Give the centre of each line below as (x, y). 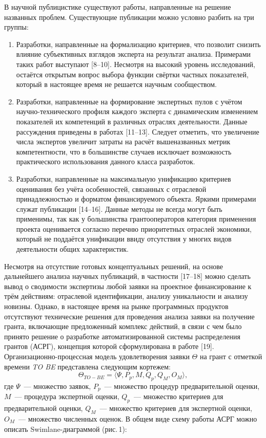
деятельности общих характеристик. (72, 249)
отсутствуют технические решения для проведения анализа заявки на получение (129, 316)
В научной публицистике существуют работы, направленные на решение (118, 7)
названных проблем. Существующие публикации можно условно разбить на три (129, 17)
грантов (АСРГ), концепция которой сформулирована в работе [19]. (109, 346)
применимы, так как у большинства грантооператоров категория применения (136, 219)
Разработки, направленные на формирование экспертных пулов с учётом (129, 101)
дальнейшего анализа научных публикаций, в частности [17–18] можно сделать (127, 276)
